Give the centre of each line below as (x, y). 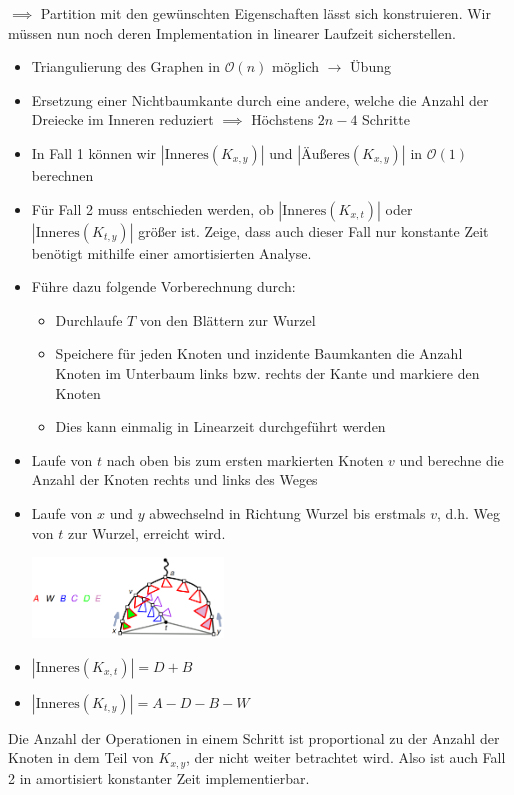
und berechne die (451, 459)
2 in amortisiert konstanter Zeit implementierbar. (159, 777)
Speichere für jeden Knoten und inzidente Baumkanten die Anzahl (259, 353)
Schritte (386, 119)
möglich (295, 66)
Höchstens (282, 119)
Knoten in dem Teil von (81, 757)
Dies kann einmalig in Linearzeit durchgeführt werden (220, 426)
